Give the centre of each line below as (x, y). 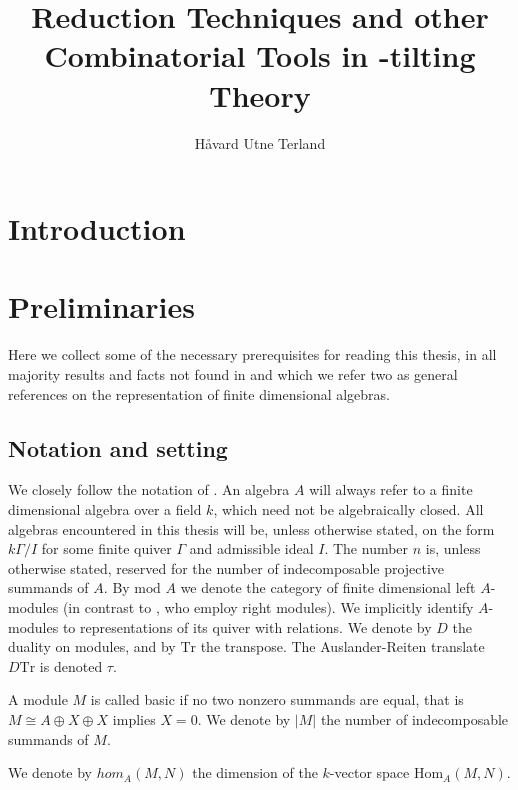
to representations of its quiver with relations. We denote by (247, 626)
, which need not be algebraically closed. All (348, 508)
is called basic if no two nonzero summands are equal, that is (277, 699)
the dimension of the (255, 772)
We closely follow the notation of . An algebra (149, 489)
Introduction (97, 228)
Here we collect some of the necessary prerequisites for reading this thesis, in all (252, 354)
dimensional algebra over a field (105, 508)
